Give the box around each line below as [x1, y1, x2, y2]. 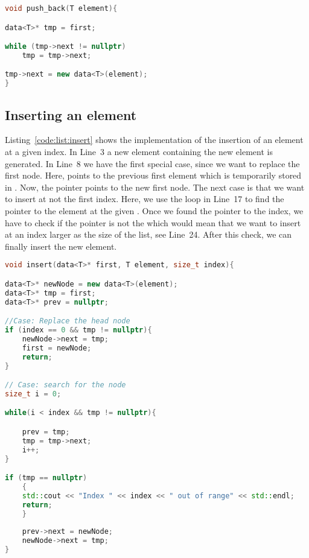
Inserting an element [5, 105, 137, 124]
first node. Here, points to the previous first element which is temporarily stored [5, 169, 302, 182]
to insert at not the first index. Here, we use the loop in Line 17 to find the [5, 192, 284, 205]
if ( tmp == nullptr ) [5, 474, 88, 483]
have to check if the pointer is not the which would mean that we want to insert [5, 216, 301, 229]
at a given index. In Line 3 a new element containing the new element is [5, 145, 273, 158]
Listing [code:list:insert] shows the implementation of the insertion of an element [5, 133, 304, 146]
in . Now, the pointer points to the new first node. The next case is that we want [5, 180, 305, 193]
